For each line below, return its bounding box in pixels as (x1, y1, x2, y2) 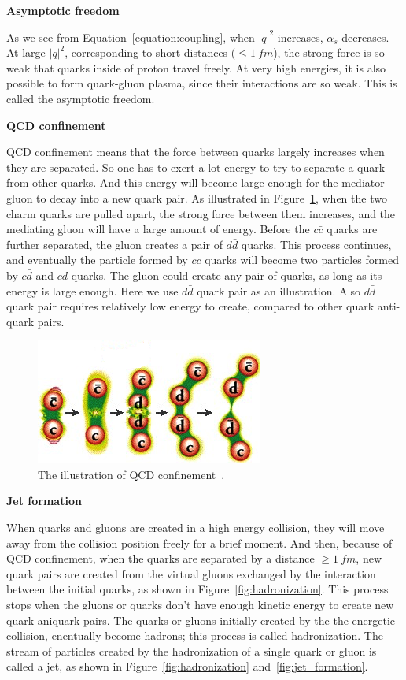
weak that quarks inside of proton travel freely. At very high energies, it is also (6, 59, 386, 76)
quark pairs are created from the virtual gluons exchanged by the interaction (6, 565, 376, 582)
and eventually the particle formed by (6, 251, 188, 268)
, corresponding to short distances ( (65, 44, 236, 61)
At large (6, 44, 46, 61)
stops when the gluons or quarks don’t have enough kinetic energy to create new (6, 596, 394, 613)
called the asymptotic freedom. (6, 90, 155, 106)
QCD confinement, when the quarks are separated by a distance (6, 550, 315, 567)
